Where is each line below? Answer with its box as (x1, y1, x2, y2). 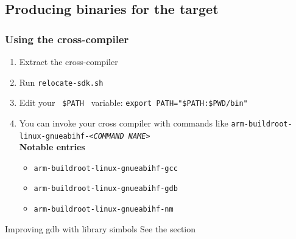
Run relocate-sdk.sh (19, 75, 104, 88)
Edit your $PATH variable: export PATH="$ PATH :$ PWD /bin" (19, 96, 248, 109)
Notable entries (19, 140, 85, 153)
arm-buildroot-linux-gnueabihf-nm (33, 205, 174, 214)
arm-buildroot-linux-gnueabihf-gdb (33, 184, 178, 193)
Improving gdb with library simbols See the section (5, 222, 196, 235)
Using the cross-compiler (5, 31, 129, 46)
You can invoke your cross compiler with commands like (19, 116, 228, 129)
